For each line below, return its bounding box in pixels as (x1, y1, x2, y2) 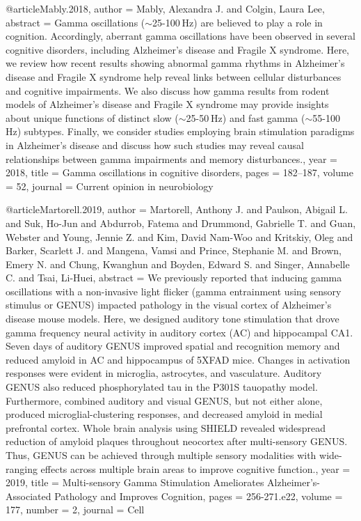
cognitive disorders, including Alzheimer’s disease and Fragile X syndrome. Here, (6, 42, 350, 56)
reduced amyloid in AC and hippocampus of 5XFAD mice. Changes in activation (6, 352, 351, 366)
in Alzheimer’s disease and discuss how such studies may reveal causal (6, 137, 304, 152)
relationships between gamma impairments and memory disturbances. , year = (6, 151, 337, 166)
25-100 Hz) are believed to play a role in (152, 15, 323, 29)
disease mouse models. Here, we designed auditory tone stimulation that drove (6, 311, 339, 326)
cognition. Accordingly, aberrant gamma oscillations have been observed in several (6, 29, 355, 43)
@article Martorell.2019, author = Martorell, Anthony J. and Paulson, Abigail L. (6, 202, 348, 217)
